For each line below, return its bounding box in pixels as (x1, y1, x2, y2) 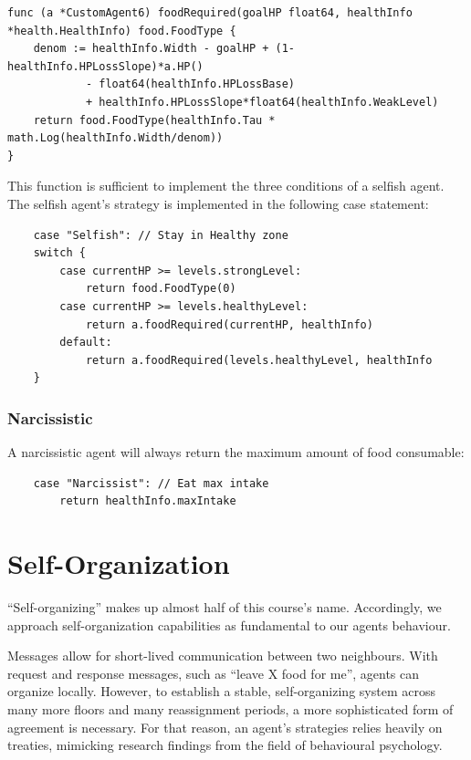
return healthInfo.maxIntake (59, 495, 236, 508)
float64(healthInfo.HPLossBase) (99, 78, 295, 91)
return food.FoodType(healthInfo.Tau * (33, 113, 276, 127)
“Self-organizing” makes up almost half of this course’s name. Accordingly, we (7, 598, 442, 616)
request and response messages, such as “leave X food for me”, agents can (7, 663, 420, 682)
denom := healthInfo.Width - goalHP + (33, 42, 269, 56)
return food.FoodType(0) (85, 282, 236, 296)
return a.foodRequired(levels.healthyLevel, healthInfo (85, 353, 433, 367)
